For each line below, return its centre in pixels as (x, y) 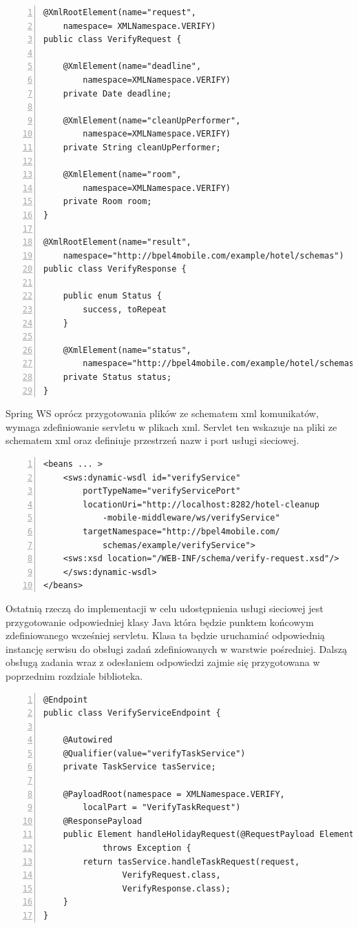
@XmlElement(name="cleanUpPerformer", (152, 120)
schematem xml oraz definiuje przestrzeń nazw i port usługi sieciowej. (152, 440)
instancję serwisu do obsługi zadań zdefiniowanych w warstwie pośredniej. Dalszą (176, 648)
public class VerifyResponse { (115, 269)
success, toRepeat (125, 310)
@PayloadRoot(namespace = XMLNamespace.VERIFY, (174, 794)
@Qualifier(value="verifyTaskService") (154, 753)
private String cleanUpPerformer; (142, 147)
